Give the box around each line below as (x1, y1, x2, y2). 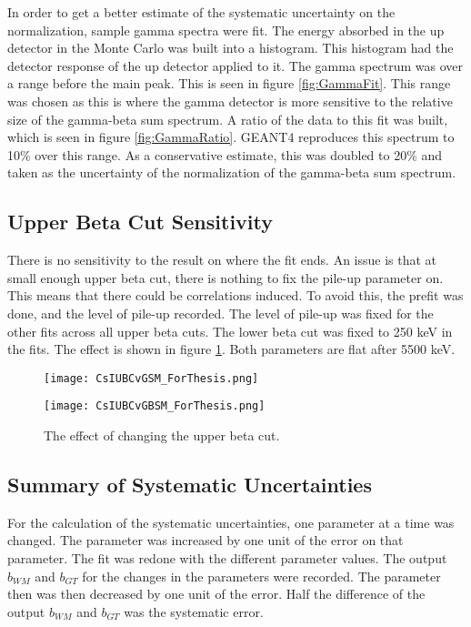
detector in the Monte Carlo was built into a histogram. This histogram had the (7, 38, 454, 57)
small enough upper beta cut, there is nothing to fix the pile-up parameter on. (7, 268, 444, 287)
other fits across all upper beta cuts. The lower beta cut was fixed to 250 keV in (7, 321, 453, 340)
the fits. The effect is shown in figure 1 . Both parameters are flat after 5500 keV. (7, 339, 456, 359)
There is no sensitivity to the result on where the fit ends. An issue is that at (7, 250, 437, 269)
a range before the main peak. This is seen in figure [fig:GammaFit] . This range (7, 74, 451, 93)
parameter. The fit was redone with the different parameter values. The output (7, 549, 447, 567)
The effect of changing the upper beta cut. (44, 426, 280, 445)
